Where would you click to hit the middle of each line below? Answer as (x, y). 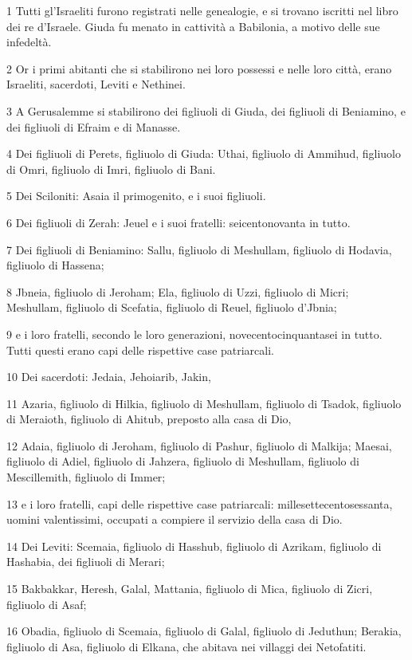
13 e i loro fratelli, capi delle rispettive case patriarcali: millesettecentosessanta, (200, 503)
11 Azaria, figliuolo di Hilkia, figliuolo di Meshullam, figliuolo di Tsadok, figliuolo (204, 403)
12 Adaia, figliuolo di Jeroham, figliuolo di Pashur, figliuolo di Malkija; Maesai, (199, 445)
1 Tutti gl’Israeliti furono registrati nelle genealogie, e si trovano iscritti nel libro (202, 10)
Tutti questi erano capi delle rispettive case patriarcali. (140, 350)
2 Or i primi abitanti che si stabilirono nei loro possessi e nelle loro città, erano (199, 68)
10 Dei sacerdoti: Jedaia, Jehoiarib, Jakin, (109, 377)
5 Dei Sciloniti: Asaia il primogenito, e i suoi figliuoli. (136, 196)
